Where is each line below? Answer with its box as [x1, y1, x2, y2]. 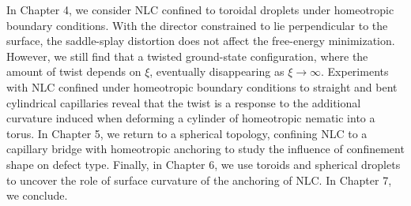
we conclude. [6, 187, 68, 204]
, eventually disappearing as [149, 63, 285, 80]
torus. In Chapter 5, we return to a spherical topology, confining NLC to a [6, 125, 368, 141]
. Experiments [321, 63, 389, 80]
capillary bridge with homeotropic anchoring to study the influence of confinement [6, 140, 405, 157]
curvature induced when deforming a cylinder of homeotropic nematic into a [6, 110, 375, 126]
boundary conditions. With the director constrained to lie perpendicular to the [6, 17, 388, 33]
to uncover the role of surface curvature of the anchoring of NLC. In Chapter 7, [6, 171, 392, 188]
